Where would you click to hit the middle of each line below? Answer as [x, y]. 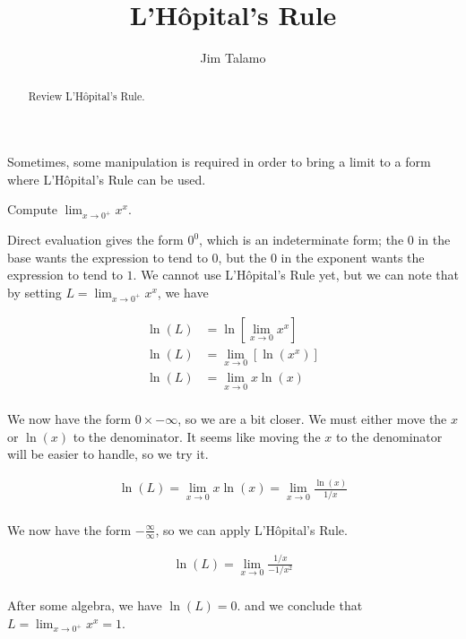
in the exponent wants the [353, 257]
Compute [32, 209]
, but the [242, 257]
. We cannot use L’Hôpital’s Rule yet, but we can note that [296, 275]
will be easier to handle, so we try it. [108, 454]
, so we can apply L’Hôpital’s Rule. [251, 529]
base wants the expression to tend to [108, 257]
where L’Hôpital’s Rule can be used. [107, 179]
